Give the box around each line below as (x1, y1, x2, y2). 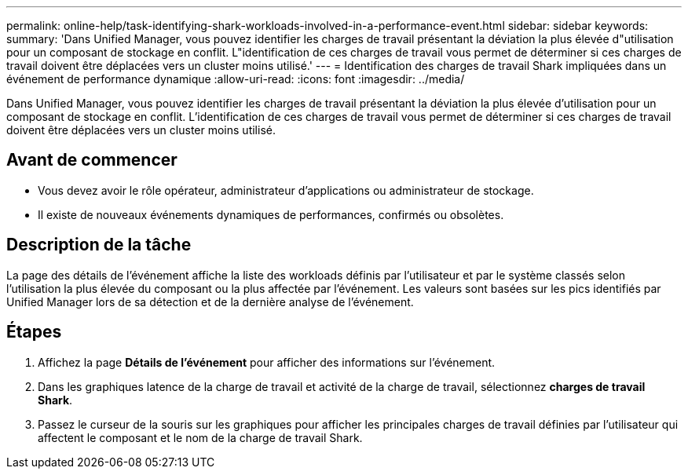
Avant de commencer (6, 150, 177, 170)
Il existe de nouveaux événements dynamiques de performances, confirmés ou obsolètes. (38, 207, 504, 221)
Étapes (6, 322, 62, 342)
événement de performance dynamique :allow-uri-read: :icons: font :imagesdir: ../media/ (6, 72, 465, 86)
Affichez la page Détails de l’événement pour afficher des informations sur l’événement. (38, 355, 496, 369)
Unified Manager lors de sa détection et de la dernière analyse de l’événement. (6, 294, 414, 309)
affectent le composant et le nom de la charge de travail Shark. (38, 430, 363, 444)
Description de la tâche (6, 235, 192, 255)
